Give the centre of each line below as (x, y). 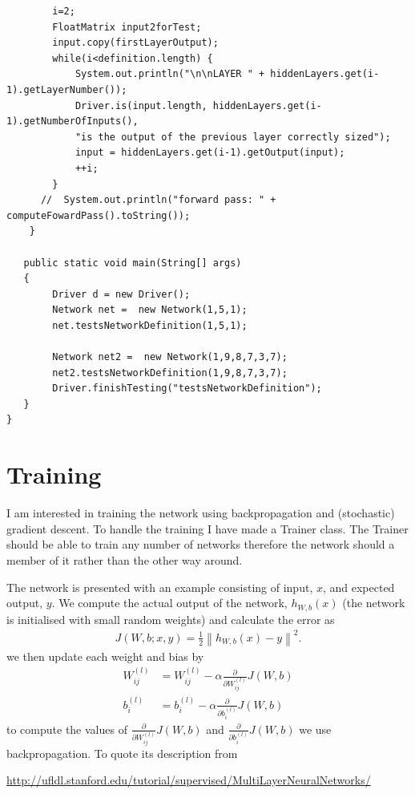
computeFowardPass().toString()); (99, 215)
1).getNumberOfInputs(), (73, 122)
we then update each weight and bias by (105, 656)
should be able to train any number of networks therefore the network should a (201, 544)
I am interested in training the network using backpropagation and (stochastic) (201, 513)
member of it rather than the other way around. (125, 559)
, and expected (359, 587)
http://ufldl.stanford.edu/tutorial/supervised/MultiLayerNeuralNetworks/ (189, 780)
